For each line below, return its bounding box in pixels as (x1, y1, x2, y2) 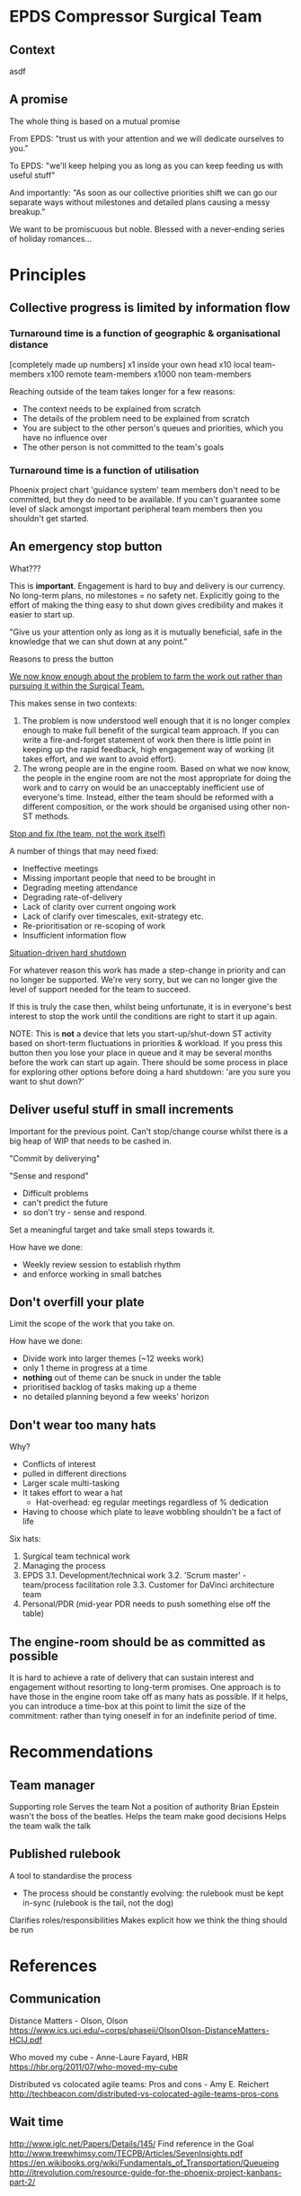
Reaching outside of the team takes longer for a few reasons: (9, 386, 235, 396)
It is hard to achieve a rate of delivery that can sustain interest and (9, 1672, 254, 1683)
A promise (9, 92, 68, 107)
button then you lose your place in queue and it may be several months (9, 1047, 272, 1058)
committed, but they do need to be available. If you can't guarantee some (9, 493, 281, 504)
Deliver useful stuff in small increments (9, 1102, 235, 1117)
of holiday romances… (9, 233, 93, 244)
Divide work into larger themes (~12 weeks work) (22, 1353, 205, 1364)
